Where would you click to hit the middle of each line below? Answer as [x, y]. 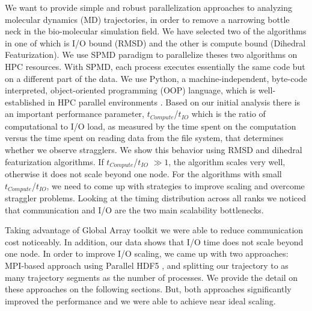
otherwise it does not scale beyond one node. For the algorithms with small [143, 174]
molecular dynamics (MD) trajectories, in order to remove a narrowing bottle [147, 19]
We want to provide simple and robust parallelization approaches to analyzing [148, 7]
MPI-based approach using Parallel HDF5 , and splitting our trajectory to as [147, 265]
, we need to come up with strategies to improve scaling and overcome [176, 185]
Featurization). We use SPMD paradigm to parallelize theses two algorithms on [151, 55]
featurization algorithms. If [54, 161]
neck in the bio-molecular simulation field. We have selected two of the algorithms [156, 31]
